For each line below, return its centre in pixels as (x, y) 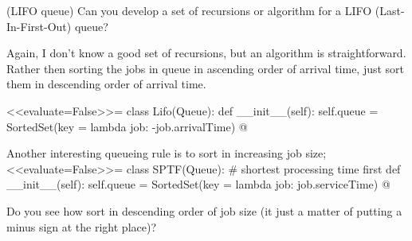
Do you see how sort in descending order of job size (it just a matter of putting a (204, 210)
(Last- (390, 10)
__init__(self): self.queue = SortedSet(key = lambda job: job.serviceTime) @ (198, 184)
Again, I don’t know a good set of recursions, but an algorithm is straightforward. (206, 53)
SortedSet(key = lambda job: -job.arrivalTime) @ (127, 126)
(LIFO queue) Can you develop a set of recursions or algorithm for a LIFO (189, 10)
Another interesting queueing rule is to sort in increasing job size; (167, 153)
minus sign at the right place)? (82, 226)
